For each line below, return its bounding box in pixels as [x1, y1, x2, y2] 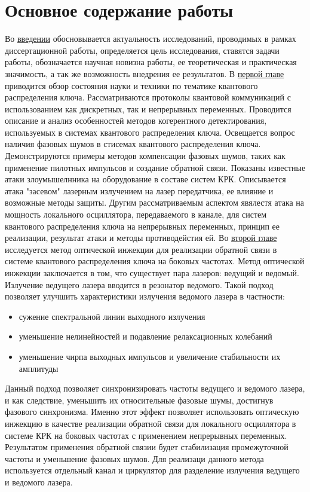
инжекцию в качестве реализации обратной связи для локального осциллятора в [5, 417, 296, 429]
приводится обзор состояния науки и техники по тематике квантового [5, 79, 258, 91]
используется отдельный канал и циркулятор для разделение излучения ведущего [5, 464, 300, 476]
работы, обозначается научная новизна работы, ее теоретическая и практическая [5, 56, 297, 68]
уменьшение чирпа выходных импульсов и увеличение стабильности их [19, 350, 281, 362]
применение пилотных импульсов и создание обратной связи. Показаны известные [5, 161, 306, 173]
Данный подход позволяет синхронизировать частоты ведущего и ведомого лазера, [5, 382, 305, 395]
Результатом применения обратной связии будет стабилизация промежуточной [5, 441, 288, 453]
